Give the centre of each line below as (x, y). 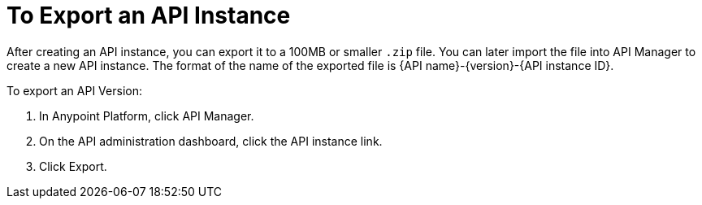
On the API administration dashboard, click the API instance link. (211, 141)
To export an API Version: (74, 90)
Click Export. (73, 166)
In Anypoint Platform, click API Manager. (147, 116)
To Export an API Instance (149, 15)
